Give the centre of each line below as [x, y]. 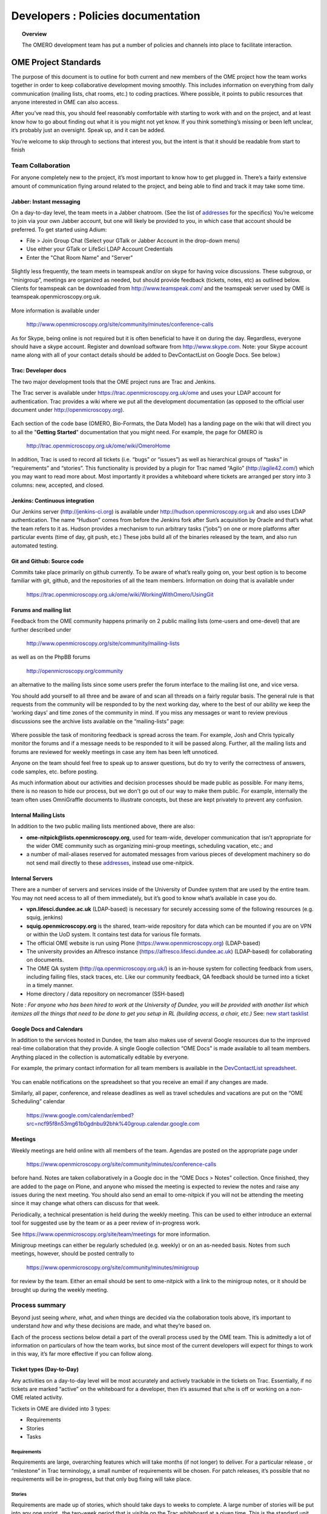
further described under [41, 629]
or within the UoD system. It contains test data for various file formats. [114, 934]
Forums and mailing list [41, 610]
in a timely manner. [50, 985]
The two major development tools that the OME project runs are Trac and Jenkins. [114, 382]
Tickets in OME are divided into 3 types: [61, 1409]
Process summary [38, 1305]
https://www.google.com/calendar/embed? [80, 1115]
